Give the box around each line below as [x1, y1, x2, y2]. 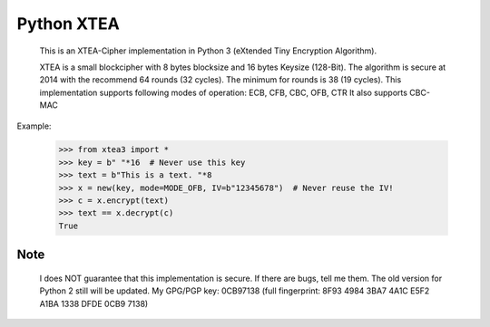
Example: [16, 120, 52, 131]
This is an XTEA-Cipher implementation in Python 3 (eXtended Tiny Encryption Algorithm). [39, 45, 377, 56]
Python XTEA [16, 14, 120, 34]
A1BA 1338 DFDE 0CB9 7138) [39, 298, 149, 309]
